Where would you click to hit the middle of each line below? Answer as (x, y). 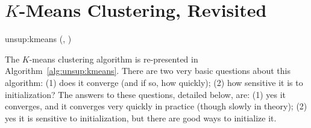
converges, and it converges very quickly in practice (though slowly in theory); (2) (156, 106)
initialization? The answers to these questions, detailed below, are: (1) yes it (146, 94)
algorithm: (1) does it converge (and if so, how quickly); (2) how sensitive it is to (154, 82)
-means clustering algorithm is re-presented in (114, 59)
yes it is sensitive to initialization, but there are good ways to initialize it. (141, 117)
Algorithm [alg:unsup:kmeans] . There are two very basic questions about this (148, 71)
